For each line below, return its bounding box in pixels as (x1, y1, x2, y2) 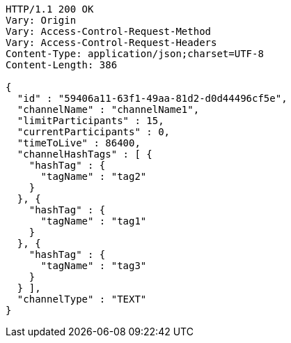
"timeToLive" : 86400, (17, 137, 141, 148)
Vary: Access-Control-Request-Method (6, 26, 212, 37)
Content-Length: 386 (6, 59, 118, 70)
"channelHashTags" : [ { (17, 148, 152, 160)
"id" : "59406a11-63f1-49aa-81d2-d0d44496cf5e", (17, 93, 288, 104)
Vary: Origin (6, 15, 77, 26)
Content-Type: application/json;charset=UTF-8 (6, 48, 264, 59)
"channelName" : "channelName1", (17, 104, 200, 115)
